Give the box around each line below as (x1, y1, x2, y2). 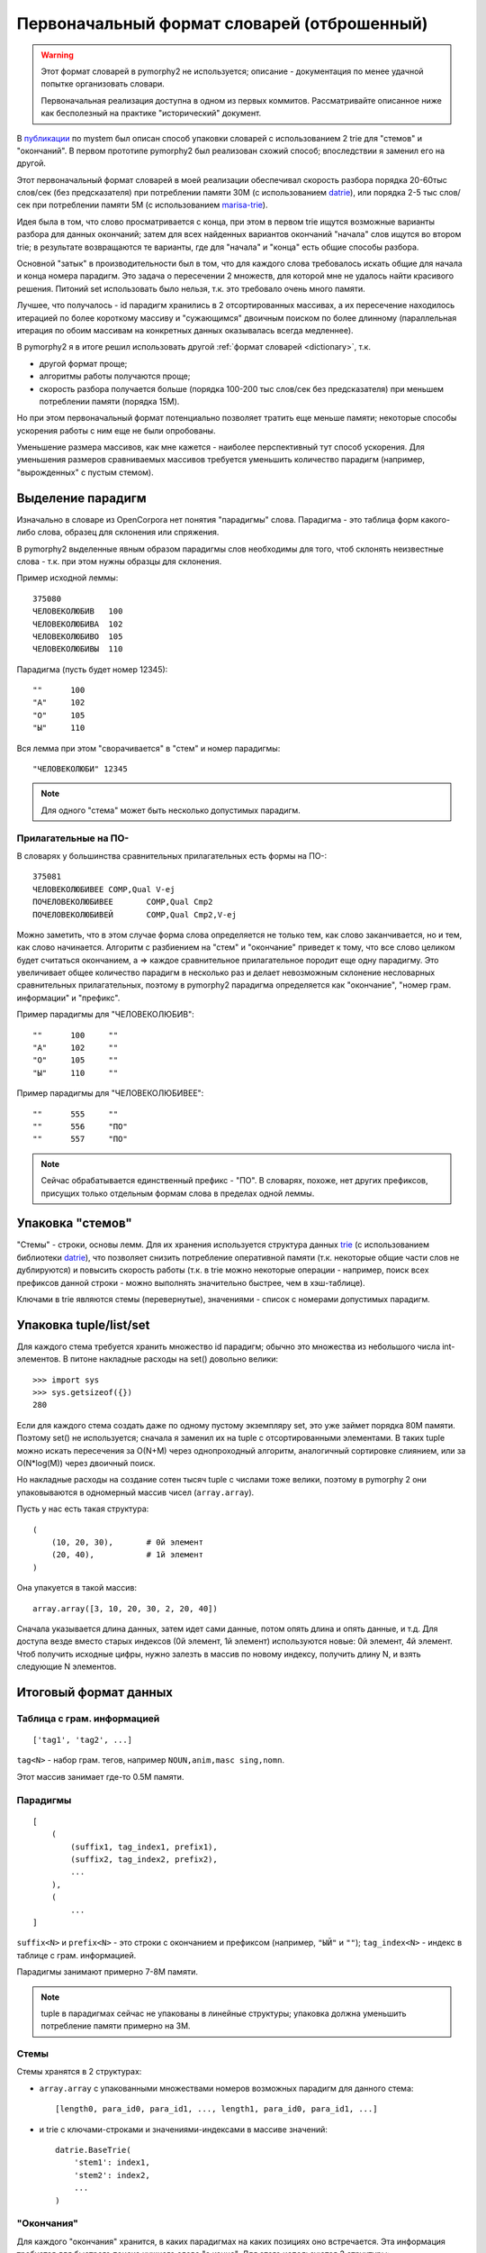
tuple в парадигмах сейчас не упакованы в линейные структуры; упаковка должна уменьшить (40, 2008, 407, 2019)
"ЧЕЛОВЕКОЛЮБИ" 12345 (32, 764, 128, 774)
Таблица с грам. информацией (16, 1712, 160, 1725)
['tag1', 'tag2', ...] (32, 1735, 133, 1746)
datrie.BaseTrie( (55, 2145, 131, 2155)
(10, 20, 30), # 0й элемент (50, 1537, 204, 1547)
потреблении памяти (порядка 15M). (39, 396, 180, 406)
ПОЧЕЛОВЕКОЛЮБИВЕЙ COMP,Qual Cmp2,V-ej (32, 909, 238, 919)
